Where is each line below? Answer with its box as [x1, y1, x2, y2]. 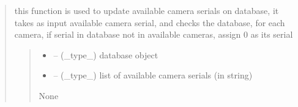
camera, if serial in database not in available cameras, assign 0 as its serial [14, 28, 293, 41]
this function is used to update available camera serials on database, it [14, 4, 279, 16]
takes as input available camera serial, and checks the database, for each [14, 16, 285, 29]
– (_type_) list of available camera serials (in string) [53, 69, 253, 81]
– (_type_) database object [53, 48, 158, 61]
